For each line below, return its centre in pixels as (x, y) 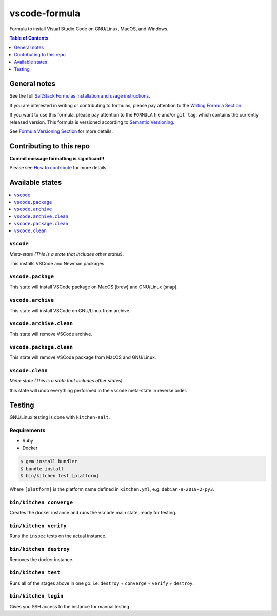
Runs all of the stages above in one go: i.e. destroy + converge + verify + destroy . (102, 583)
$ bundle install (42, 469)
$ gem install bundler (49, 461)
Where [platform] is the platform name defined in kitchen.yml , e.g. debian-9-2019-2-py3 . (112, 489)
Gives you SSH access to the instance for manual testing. (70, 606)
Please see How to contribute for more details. (58, 168)
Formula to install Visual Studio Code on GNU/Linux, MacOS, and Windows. (89, 29)
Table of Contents (29, 38)
